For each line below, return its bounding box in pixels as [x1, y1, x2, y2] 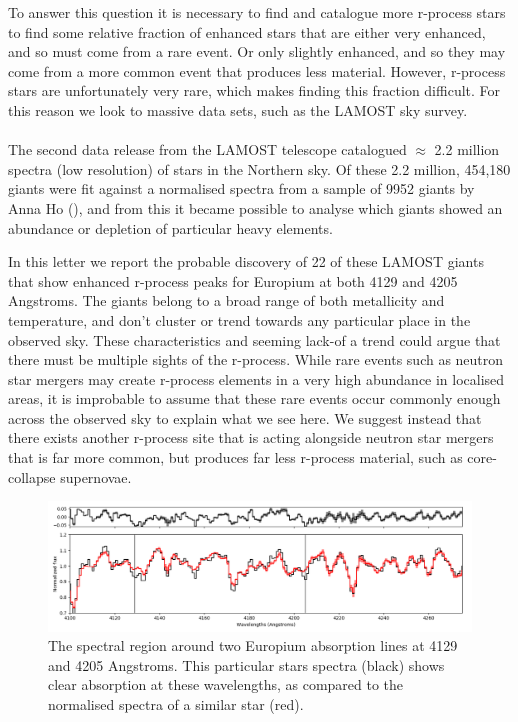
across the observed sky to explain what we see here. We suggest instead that [8, 407, 482, 428]
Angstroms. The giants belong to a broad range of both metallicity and [8, 290, 445, 311]
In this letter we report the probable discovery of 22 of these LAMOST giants [8, 251, 484, 272]
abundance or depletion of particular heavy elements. [8, 217, 333, 238]
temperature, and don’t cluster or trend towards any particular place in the [8, 309, 471, 330]
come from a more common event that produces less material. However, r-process [8, 60, 506, 81]
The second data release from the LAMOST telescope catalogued [8, 139, 407, 160]
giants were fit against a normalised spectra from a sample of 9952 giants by [8, 178, 475, 199]
